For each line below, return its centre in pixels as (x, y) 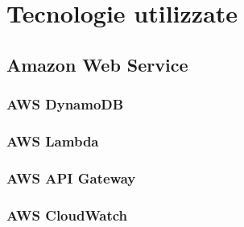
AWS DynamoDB (65, 104)
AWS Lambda (53, 140)
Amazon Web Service (97, 64)
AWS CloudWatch (67, 215)
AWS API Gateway (71, 177)
